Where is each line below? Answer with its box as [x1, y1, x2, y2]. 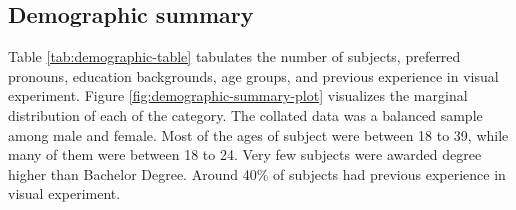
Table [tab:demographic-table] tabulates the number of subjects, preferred [8, 46, 461, 67]
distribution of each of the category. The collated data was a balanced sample [8, 104, 483, 125]
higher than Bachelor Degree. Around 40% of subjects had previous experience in [8, 163, 506, 184]
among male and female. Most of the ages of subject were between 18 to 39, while [8, 124, 509, 145]
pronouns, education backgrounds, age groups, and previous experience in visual [8, 65, 499, 86]
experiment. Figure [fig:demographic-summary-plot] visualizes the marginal [8, 85, 468, 106]
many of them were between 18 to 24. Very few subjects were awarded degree [8, 144, 482, 165]
